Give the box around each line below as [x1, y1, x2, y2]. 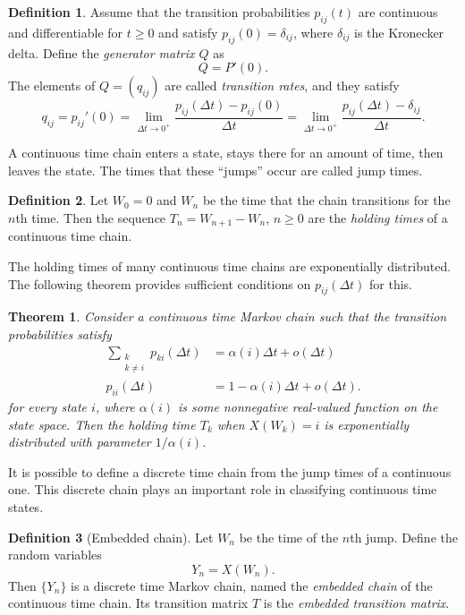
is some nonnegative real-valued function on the [178, 397, 438, 416]
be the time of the [239, 527, 339, 546]
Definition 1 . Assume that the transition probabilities [8, 3, 310, 21]
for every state [8, 397, 88, 416]
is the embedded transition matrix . [263, 594, 450, 612]
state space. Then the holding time [8, 414, 196, 433]
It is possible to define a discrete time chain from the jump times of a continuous [8, 462, 452, 481]
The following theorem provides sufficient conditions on [8, 274, 311, 293]
